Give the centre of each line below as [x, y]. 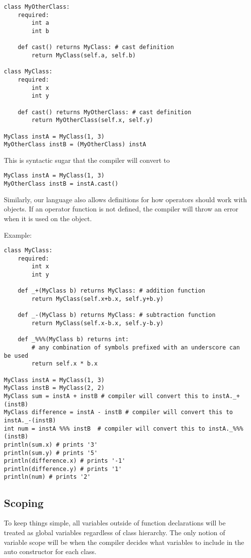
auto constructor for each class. [50, 551]
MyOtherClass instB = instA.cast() [61, 184]
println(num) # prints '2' [47, 477]
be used [16, 356]
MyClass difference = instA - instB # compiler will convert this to [118, 412]
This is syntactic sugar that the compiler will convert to [87, 160]
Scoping [24, 502]
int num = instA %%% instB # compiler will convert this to [105, 428]
